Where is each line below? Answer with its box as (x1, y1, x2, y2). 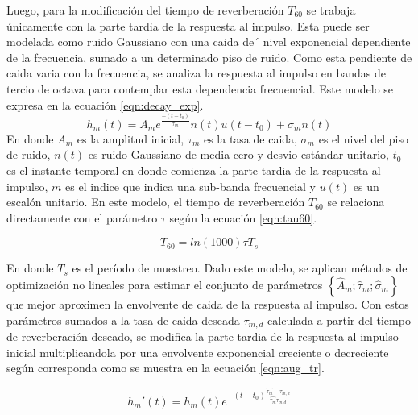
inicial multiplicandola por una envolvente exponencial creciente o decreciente (6, 343, 389, 360)
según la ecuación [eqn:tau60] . (169, 209, 317, 226)
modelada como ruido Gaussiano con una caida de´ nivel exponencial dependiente (6, 33, 411, 50)
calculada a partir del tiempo (267, 311, 411, 328)
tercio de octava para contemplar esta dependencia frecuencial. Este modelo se (6, 80, 394, 97)
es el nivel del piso (318, 130, 409, 147)
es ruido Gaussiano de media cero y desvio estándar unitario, (88, 146, 389, 163)
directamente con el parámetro (6, 209, 158, 226)
